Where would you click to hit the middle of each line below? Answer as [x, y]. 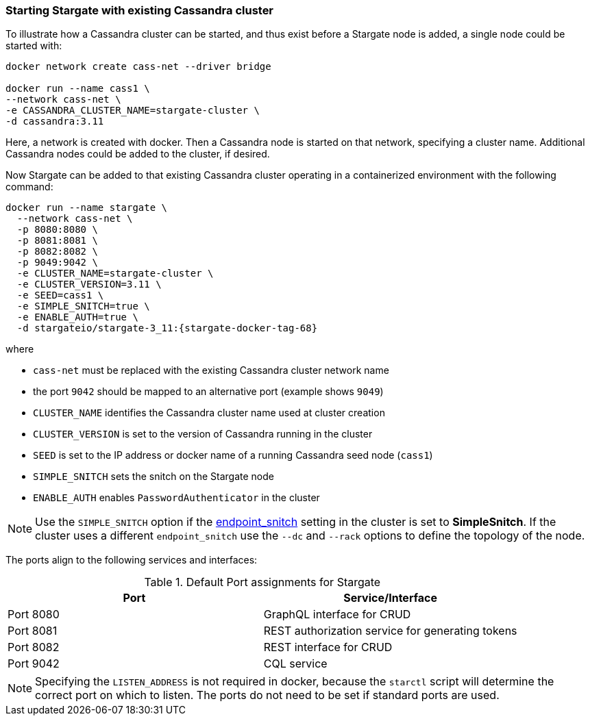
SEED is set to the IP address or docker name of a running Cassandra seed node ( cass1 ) [233, 455]
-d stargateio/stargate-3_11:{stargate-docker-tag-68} [167, 328]
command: [29, 187]
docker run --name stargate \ [87, 208]
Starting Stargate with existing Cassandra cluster [140, 10]
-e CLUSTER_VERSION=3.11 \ [89, 284]
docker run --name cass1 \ [78, 89]
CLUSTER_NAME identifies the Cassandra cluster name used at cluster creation [209, 413]
